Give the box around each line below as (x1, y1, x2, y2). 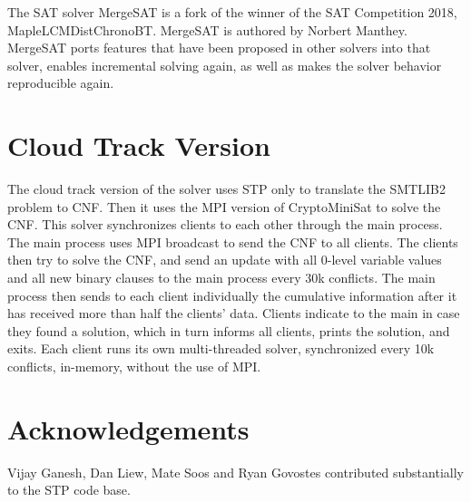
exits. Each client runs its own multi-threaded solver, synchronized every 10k (7, 339, 435, 358)
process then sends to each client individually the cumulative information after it (7, 285, 457, 304)
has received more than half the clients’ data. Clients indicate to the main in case (7, 304, 460, 323)
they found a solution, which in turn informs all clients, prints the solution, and (7, 321, 450, 340)
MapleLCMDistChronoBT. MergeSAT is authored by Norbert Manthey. (7, 20, 407, 39)
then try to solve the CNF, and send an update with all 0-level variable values (7, 250, 442, 269)
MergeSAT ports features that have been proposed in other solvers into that (7, 38, 431, 57)
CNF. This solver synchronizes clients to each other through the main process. (7, 215, 443, 234)
